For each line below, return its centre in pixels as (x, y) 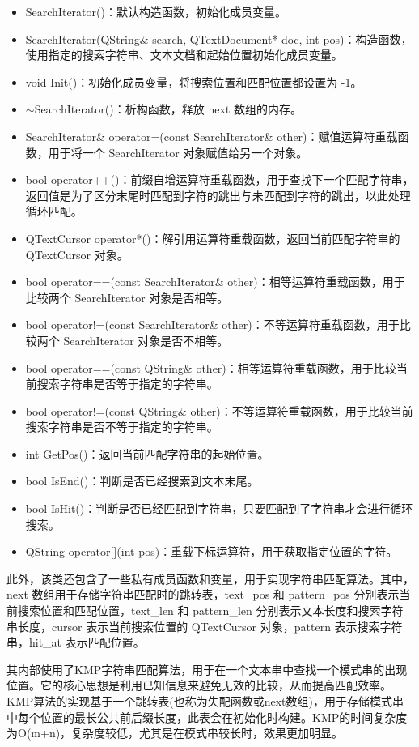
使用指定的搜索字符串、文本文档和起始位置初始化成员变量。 (184, 55)
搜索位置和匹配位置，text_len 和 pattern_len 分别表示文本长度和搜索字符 (210, 610)
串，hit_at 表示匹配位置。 (76, 642)
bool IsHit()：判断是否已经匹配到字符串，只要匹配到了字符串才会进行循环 (219, 508)
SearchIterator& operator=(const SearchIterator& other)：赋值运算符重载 (212, 136)
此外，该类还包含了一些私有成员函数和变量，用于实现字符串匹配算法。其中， (210, 578)
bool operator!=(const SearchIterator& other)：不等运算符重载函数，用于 (212, 324)
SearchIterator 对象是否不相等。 (146, 340)
